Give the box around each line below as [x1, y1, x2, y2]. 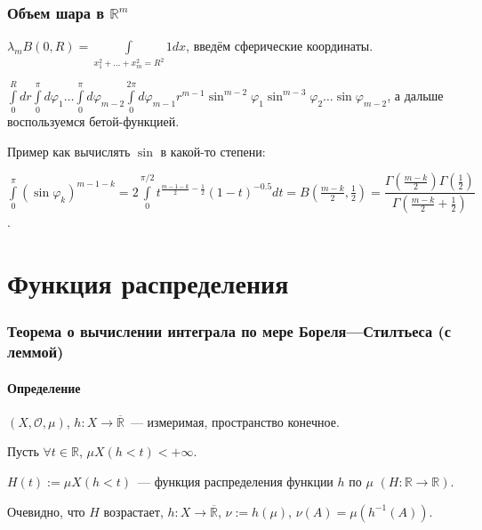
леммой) [7, 341, 64, 363]
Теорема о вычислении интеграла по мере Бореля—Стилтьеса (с [7, 320, 452, 342]
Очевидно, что [7, 502, 85, 520]
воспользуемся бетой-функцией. [7, 112, 180, 131]
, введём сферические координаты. [186, 36, 374, 55]
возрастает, [103, 502, 164, 520]
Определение [7, 378, 81, 397]
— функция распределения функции [138, 472, 333, 491]
